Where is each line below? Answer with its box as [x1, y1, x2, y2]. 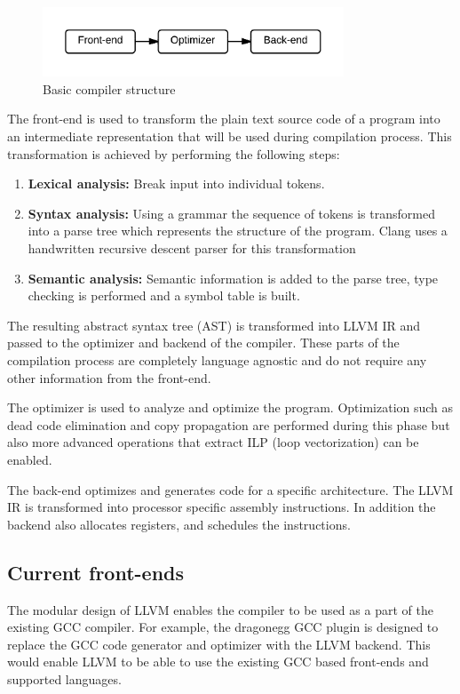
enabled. [7, 450, 52, 468]
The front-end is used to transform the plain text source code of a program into [7, 109, 440, 128]
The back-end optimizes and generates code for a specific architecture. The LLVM [7, 480, 454, 499]
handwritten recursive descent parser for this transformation [28, 239, 356, 258]
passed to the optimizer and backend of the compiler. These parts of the [7, 333, 400, 352]
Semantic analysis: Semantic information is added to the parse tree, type [28, 268, 439, 287]
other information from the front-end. [7, 368, 211, 387]
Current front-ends [7, 558, 185, 586]
